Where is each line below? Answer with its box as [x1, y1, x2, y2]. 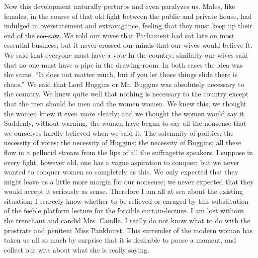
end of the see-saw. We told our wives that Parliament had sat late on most [4, 30, 235, 40]
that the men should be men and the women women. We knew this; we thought [4, 98, 247, 108]
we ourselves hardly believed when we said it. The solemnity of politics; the [4, 127, 234, 138]
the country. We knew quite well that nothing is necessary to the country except [4, 88, 249, 99]
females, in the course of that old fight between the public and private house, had [4, 10, 252, 21]
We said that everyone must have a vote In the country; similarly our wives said [4, 49, 248, 60]
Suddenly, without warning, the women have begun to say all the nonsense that [4, 118, 247, 128]
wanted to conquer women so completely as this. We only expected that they [4, 167, 239, 177]
